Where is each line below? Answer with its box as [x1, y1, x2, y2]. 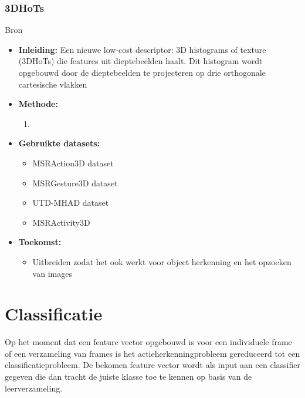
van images [32, 267, 72, 279]
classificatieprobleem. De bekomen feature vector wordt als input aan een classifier [5, 359, 300, 371]
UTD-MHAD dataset [32, 196, 109, 209]
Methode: [18, 98, 58, 110]
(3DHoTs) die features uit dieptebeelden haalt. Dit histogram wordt [18, 55, 263, 67]
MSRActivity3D [32, 216, 90, 228]
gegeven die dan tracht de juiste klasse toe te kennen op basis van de [5, 370, 252, 383]
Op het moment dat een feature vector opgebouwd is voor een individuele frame [5, 336, 292, 348]
